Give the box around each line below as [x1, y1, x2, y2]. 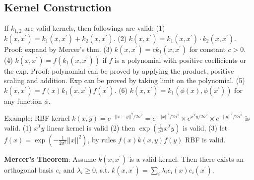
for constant [189, 44, 226, 54]
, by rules [87, 134, 116, 144]
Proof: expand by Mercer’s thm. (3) [4, 44, 113, 54]
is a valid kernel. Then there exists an [129, 153, 244, 164]
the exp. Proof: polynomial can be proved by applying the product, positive [4, 65, 234, 76]
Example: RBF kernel [4, 113, 70, 123]
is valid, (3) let [183, 122, 228, 133]
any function [4, 95, 42, 106]
